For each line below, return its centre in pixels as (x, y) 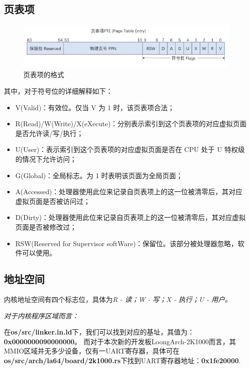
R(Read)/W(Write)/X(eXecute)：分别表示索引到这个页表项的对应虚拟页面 (131, 124)
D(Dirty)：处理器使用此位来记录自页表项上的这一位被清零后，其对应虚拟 (130, 217)
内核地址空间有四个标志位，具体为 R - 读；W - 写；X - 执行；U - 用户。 (118, 299)
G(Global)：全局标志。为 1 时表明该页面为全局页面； (99, 175)
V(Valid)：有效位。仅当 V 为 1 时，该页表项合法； (95, 107)
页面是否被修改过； (46, 226)
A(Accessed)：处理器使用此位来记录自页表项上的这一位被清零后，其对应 (129, 192)
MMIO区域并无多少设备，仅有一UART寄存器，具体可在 (92, 351)
